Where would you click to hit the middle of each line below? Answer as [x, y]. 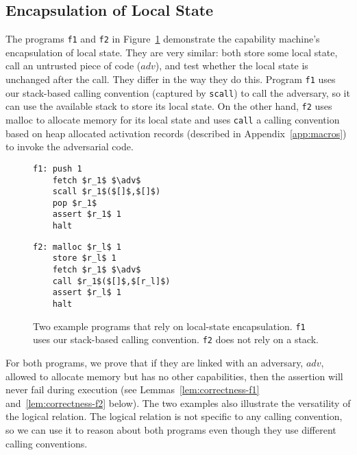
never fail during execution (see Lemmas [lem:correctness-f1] [133, 389]
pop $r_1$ [75, 203]
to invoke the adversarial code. [70, 147]
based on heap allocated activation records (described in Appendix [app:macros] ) [176, 133]
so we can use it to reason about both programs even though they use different [171, 430]
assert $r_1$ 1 [87, 214]
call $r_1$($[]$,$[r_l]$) [111, 281]
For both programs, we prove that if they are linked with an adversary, [155, 363]
